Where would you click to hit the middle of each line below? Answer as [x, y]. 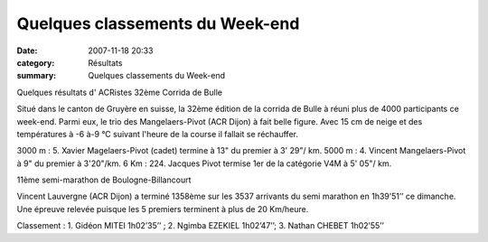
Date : [27, 51]
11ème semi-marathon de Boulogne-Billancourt [104, 180]
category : [36, 62]
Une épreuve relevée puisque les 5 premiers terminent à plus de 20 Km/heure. [163, 209]
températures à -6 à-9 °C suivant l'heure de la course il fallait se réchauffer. [157, 134]
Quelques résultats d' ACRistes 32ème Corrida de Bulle [120, 92]
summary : [37, 76]
